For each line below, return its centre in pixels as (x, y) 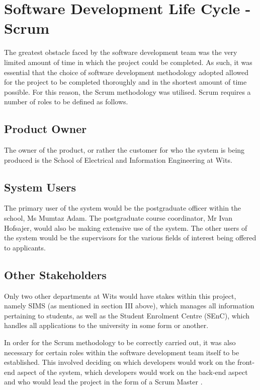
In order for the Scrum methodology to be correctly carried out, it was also (120, 342)
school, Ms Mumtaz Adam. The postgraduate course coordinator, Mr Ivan (118, 218)
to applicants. (25, 247)
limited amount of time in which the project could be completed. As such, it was (128, 62)
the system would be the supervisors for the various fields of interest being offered (130, 238)
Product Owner (46, 129)
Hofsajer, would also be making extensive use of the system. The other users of (126, 227)
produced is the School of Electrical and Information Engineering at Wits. (118, 159)
